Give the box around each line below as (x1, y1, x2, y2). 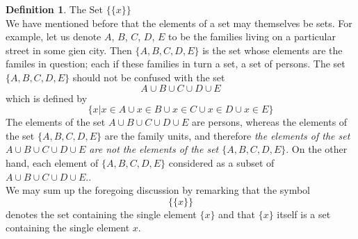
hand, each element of (6, 155, 99, 170)
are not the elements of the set (89, 142, 219, 156)
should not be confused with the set (72, 69, 225, 84)
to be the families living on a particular (168, 29, 336, 44)
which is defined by (6, 90, 88, 105)
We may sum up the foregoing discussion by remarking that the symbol (6, 183, 311, 197)
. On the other (286, 142, 348, 156)
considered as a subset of (168, 155, 275, 170)
